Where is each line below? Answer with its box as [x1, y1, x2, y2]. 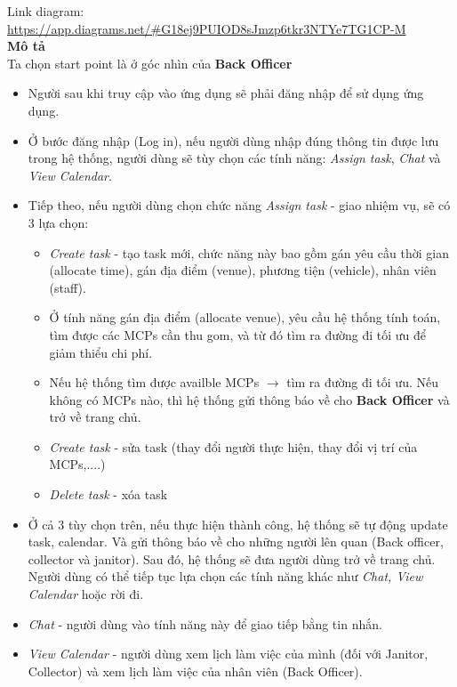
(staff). [49, 278, 86, 296]
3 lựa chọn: [28, 213, 89, 231]
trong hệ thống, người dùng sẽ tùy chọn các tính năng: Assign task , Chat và [28, 149, 441, 167]
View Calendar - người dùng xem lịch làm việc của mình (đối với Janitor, [28, 644, 429, 663]
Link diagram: [7, 2, 84, 20]
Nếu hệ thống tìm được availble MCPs [49, 373, 260, 392]
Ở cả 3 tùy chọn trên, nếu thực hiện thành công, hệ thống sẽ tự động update [28, 514, 448, 533]
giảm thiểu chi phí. [49, 343, 153, 361]
